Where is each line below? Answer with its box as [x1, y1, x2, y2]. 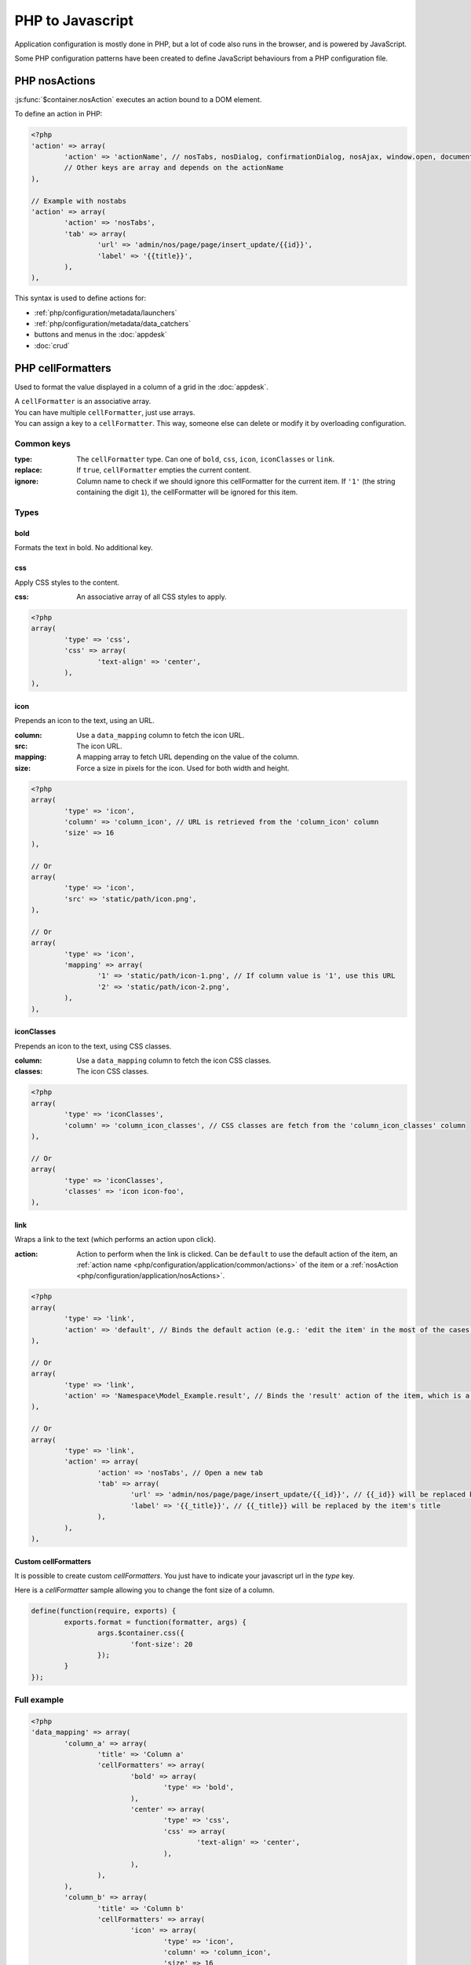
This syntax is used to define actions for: [14, 293, 147, 303]
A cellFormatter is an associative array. [14, 397, 152, 406]
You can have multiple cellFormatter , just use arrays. [14, 407, 195, 417]
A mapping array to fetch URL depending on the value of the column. [76, 752, 300, 762]
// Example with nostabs [31, 196, 127, 205]
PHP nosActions [14, 74, 96, 87]
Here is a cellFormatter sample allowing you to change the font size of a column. [14, 1585, 275, 1595]
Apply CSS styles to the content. [14, 578, 120, 587]
